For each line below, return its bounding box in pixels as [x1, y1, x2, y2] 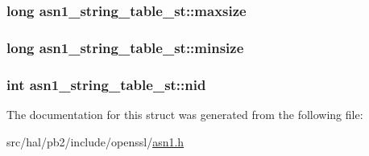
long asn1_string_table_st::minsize [6, 37, 244, 57]
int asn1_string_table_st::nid [6, 74, 206, 94]
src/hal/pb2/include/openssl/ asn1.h [6, 133, 184, 150]
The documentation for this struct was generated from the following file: [6, 105, 363, 122]
